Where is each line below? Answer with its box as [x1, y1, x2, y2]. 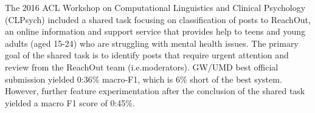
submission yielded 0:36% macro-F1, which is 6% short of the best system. [5, 72, 282, 85]
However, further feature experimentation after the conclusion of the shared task [5, 84, 305, 97]
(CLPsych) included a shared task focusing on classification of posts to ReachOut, [5, 13, 311, 26]
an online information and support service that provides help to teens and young [5, 25, 306, 38]
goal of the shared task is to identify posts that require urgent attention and [5, 49, 289, 61]
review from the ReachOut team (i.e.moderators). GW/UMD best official [5, 60, 279, 73]
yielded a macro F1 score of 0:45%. [5, 96, 135, 109]
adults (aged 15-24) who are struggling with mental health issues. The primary [5, 36, 299, 49]
